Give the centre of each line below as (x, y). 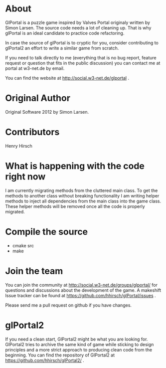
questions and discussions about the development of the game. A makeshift (83, 290)
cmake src (23, 245)
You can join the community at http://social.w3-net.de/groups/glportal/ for (82, 285)
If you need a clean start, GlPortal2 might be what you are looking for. (77, 339)
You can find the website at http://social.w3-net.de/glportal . (67, 78)
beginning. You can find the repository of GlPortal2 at (60, 355)
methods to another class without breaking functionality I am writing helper (82, 195)
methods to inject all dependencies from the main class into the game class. (83, 201)
